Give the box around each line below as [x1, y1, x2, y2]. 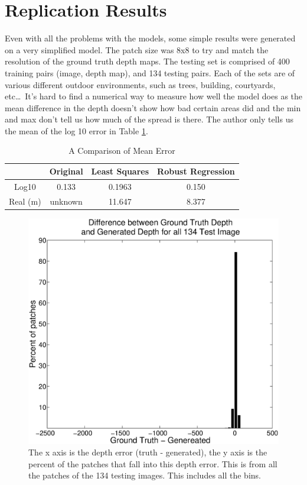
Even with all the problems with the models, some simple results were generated [5, 32, 296, 44]
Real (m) [9, 195, 41, 207]
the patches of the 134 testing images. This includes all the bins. [28, 469, 261, 481]
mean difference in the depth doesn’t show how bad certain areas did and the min [5, 101, 301, 114]
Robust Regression [157, 165, 235, 177]
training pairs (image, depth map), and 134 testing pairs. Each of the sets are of [5, 66, 295, 79]
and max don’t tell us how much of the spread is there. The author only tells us [5, 113, 293, 125]
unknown [50, 195, 83, 207]
